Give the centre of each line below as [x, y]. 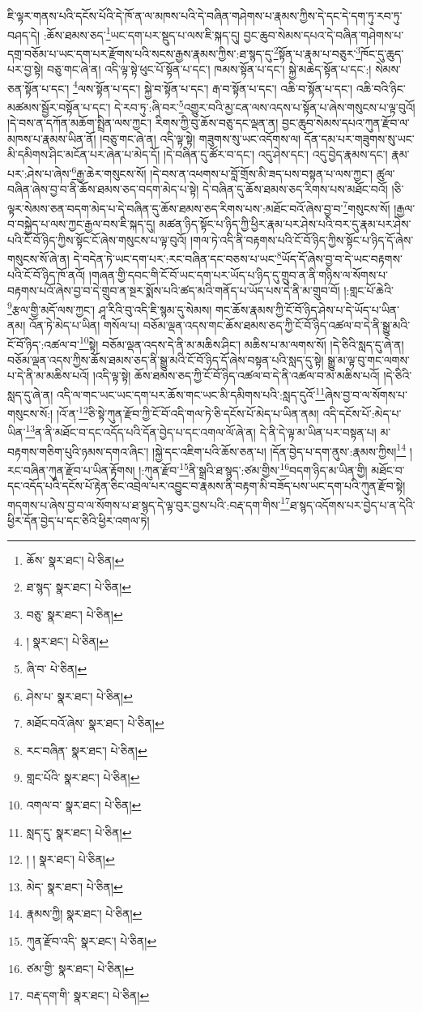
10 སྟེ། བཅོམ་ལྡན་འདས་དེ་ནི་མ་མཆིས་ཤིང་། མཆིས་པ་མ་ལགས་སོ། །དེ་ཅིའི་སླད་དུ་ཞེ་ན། [241, 343]
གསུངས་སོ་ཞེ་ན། [38, 258]
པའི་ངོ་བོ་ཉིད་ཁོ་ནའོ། [47, 274]
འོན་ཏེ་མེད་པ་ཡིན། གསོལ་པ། [84, 325]
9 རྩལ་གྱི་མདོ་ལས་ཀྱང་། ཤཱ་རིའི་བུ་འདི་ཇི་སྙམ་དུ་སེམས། [110, 308]
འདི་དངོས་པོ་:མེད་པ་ [362, 413]
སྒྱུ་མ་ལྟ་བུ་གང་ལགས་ [369, 359]
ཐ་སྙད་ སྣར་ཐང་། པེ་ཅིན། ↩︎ [79, 587]
